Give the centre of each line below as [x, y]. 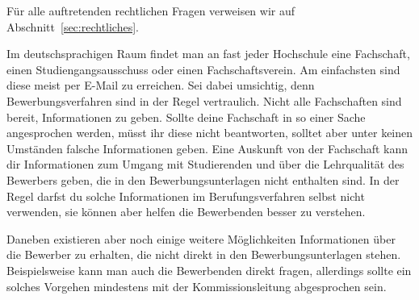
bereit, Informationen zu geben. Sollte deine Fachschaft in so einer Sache [186, 117]
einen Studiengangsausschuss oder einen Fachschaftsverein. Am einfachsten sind [203, 69]
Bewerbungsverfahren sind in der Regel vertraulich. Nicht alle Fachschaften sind [204, 100]
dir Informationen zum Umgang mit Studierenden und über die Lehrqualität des [205, 164]
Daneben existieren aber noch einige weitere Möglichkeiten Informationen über [201, 238]
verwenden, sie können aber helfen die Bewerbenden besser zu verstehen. [186, 212]
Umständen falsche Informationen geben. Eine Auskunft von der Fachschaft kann [207, 148]
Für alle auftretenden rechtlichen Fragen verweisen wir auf [151, 10]
